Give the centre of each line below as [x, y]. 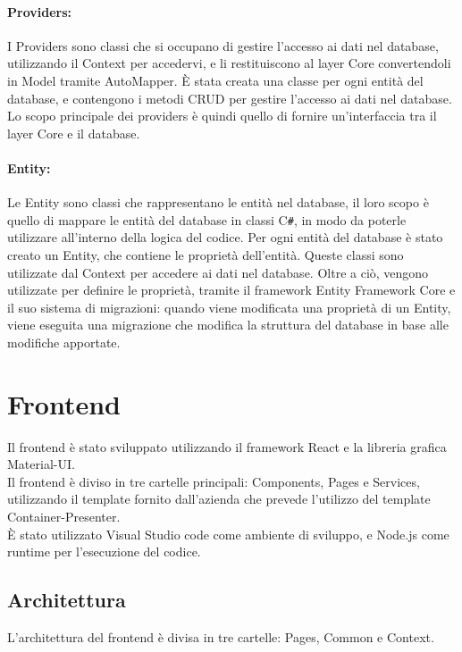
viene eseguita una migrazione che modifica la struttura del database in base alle [228, 325]
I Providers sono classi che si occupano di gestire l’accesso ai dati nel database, [223, 45]
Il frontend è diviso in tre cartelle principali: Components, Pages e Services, [214, 481]
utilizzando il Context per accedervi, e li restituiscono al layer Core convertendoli [229, 63]
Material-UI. [41, 464]
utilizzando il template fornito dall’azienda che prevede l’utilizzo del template [219, 499]
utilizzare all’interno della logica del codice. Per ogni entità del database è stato [225, 237]
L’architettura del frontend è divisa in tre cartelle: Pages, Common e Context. [221, 637]
